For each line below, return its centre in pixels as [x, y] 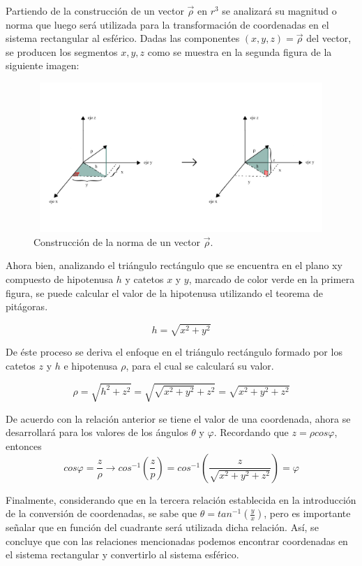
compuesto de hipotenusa [60, 279]
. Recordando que [251, 432]
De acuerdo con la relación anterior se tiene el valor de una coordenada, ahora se [178, 418]
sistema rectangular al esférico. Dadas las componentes [123, 38]
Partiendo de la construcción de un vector [95, 10]
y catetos [144, 279]
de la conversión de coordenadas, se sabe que [101, 513]
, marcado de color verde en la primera [272, 279]
